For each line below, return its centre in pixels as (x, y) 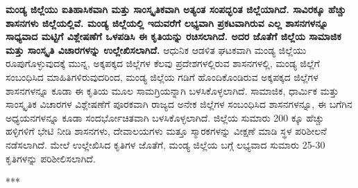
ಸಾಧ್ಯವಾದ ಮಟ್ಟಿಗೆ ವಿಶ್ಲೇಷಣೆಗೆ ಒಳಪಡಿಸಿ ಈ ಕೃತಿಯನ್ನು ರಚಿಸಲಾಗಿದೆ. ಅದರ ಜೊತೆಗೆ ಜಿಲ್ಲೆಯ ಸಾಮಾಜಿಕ (173, 36)
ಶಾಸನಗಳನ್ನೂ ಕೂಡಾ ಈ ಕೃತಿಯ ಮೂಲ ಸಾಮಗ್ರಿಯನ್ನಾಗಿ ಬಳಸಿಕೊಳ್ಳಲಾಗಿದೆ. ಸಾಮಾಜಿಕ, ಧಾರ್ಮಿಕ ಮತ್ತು (172, 90)
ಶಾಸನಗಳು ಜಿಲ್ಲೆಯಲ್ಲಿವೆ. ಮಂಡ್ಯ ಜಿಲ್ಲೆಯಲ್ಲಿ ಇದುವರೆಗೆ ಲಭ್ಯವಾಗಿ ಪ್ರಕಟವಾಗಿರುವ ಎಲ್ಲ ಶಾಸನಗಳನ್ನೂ (167, 22)
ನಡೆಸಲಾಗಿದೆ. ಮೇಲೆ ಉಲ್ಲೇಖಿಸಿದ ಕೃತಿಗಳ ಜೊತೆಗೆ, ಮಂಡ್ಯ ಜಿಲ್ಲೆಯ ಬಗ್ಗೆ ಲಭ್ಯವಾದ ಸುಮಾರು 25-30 (165, 144)
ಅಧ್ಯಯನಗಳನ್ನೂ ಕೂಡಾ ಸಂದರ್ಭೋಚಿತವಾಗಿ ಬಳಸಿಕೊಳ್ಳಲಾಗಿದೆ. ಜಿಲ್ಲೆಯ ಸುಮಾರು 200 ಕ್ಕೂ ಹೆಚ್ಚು (165, 117)
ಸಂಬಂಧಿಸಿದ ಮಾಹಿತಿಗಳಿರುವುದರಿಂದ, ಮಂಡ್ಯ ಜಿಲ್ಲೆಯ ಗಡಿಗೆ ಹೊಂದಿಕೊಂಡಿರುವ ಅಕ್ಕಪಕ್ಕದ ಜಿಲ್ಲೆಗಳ (162, 76)
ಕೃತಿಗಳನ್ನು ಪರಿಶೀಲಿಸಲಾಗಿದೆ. (51, 158)
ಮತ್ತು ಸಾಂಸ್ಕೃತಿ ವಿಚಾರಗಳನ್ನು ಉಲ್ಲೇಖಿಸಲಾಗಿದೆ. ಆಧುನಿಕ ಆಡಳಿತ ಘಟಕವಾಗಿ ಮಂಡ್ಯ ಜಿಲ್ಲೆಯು (156, 49)
